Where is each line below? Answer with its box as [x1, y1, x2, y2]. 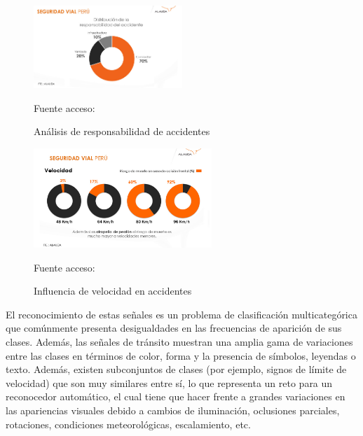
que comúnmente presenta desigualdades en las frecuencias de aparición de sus [6, 321, 342, 335]
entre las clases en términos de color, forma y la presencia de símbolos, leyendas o [6, 348, 356, 363]
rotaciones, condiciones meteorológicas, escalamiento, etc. [6, 416, 251, 431]
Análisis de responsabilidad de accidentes [34, 124, 210, 139]
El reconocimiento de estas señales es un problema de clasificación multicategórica [6, 307, 357, 321]
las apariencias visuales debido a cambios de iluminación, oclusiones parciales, [6, 402, 340, 417]
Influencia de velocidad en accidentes [34, 283, 192, 298]
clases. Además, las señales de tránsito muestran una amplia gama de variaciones [6, 334, 353, 349]
